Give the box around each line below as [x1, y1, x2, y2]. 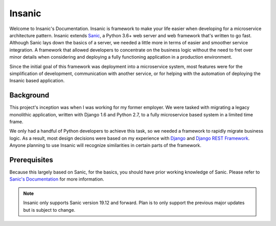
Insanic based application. [9, 78, 65, 84]
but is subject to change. [23, 207, 76, 213]
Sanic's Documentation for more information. [9, 176, 104, 182]
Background [9, 91, 50, 99]
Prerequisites [9, 156, 53, 164]
